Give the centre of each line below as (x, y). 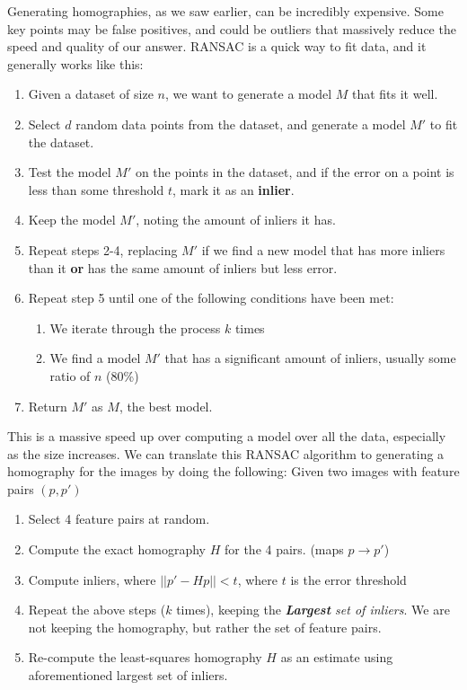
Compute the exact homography (117, 549)
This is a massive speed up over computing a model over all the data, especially (227, 436)
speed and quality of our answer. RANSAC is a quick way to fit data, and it (217, 46)
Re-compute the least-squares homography (145, 657)
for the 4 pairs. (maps (284, 549)
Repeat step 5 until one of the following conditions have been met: (211, 298)
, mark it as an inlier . (233, 189)
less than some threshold (96, 189)
